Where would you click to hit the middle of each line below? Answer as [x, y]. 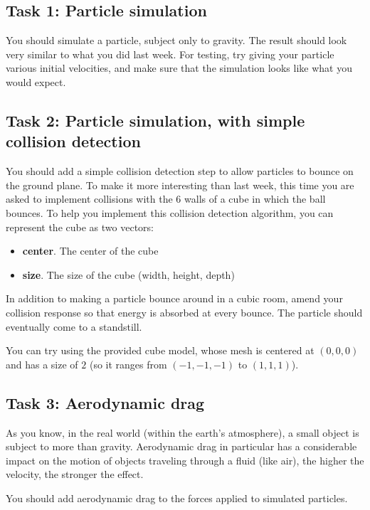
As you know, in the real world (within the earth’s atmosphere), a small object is [183, 432]
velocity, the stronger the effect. [75, 474]
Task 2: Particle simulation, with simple [155, 120]
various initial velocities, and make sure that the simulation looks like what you [179, 68]
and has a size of [42, 364]
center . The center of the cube [90, 251]
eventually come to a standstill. [74, 326]
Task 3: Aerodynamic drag [105, 402]
